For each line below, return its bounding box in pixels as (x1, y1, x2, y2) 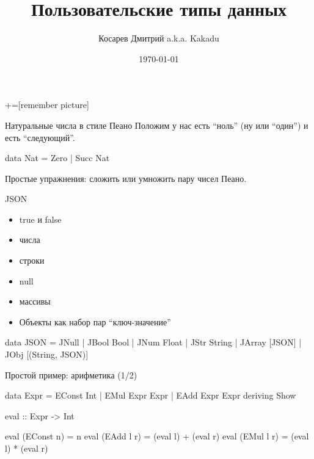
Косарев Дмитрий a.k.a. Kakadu (98, 32, 219, 45)
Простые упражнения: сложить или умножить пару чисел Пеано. (5, 172, 247, 184)
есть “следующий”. (5, 131, 75, 143)
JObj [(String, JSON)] (5, 348, 89, 361)
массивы (19, 295, 51, 308)
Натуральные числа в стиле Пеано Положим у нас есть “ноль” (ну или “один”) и (5, 118, 309, 131)
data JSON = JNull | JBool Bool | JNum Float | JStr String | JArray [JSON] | (5, 336, 302, 349)
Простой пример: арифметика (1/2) (5, 368, 137, 381)
